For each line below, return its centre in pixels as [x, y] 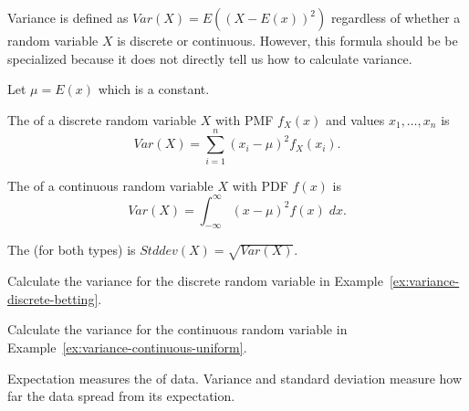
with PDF [260, 185]
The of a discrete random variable [102, 119]
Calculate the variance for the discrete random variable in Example [195, 281]
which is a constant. [154, 89]
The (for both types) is [72, 250]
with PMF [245, 119]
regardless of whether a [396, 17]
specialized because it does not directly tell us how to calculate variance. [210, 58]
